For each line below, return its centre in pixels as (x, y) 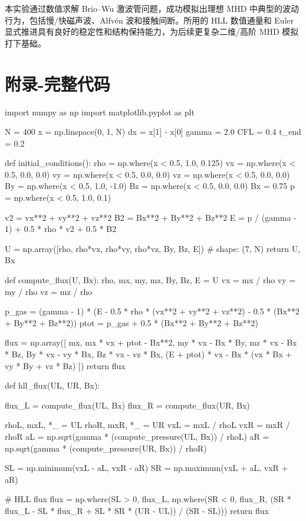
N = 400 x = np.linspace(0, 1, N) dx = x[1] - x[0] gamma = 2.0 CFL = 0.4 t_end (153, 132)
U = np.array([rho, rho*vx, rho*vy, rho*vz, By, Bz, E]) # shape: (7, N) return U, (153, 248)
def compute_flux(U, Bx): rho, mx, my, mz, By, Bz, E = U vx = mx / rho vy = (150, 280)
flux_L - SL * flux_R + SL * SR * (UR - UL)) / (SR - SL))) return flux (137, 510)
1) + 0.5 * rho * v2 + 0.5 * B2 (61, 229)
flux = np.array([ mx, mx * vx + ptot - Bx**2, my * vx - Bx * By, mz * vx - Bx (151, 342)
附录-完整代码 (57, 83)
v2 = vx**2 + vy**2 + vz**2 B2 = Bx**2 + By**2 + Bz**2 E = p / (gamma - (151, 217)
